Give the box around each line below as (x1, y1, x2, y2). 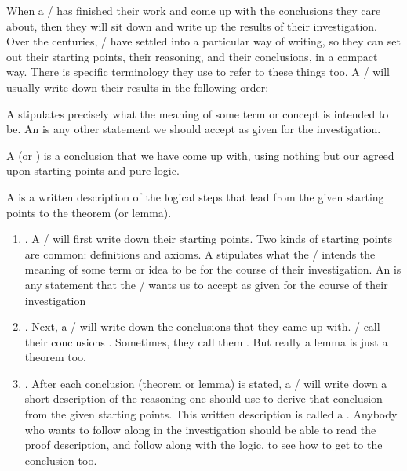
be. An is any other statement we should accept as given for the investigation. (6, 121, 381, 137)
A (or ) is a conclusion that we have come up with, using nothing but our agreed (6, 147, 394, 163)
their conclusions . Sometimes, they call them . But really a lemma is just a (24, 333, 388, 350)
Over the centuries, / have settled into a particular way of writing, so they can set (6, 33, 401, 49)
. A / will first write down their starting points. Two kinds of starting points (24, 230, 392, 247)
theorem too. (24, 349, 87, 365)
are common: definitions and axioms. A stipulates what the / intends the (24, 245, 376, 262)
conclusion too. (24, 451, 97, 468)
